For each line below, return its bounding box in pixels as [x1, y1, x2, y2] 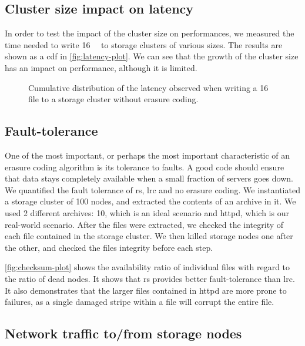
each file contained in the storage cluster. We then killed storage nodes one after [5, 230, 293, 242]
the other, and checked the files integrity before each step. [5, 241, 213, 253]
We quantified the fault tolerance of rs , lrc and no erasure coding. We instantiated [5, 183, 300, 196]
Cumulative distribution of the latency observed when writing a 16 [28, 81, 269, 93]
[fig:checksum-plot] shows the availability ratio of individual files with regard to [5, 261, 290, 273]
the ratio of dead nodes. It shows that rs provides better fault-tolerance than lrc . [5, 272, 295, 284]
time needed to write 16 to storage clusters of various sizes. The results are [5, 38, 283, 51]
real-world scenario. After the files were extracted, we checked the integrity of [5, 218, 284, 230]
